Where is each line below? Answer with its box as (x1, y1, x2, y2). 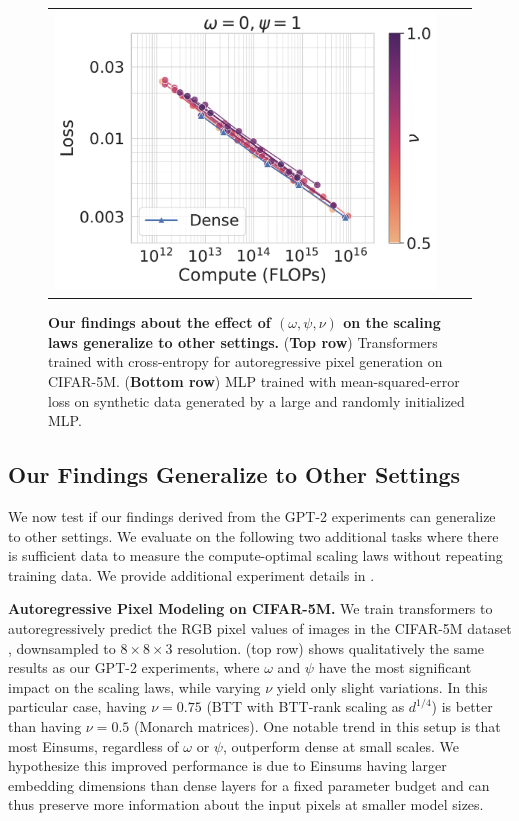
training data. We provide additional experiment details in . (8, 564, 375, 585)
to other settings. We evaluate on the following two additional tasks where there (8, 525, 499, 546)
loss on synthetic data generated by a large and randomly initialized (48, 390, 465, 411)
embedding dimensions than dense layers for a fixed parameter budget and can (8, 774, 490, 795)
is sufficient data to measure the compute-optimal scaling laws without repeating (8, 545, 503, 566)
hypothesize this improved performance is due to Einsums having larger (8, 755, 447, 776)
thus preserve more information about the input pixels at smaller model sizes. (8, 794, 484, 815)
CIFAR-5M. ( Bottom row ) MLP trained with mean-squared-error (48, 371, 460, 392)
